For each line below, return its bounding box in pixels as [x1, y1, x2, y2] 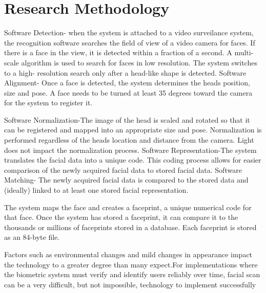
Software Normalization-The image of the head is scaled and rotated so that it [4, 114, 250, 125]
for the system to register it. [4, 97, 93, 108]
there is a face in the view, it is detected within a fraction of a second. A [4, 47, 232, 58]
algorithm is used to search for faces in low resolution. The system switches [21, 57, 257, 67]
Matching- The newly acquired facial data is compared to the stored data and [4, 174, 249, 185]
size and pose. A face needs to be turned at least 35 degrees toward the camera [4, 87, 253, 98]
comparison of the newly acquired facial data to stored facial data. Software [4, 164, 242, 175]
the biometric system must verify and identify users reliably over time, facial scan [4, 269, 260, 280]
